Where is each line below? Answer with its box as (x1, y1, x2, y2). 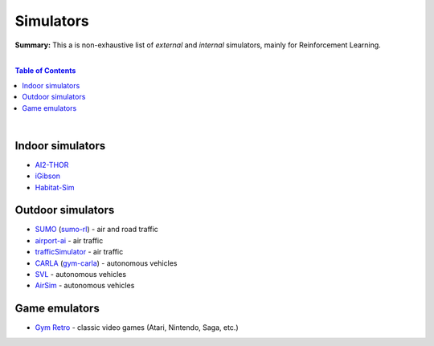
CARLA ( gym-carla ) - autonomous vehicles (35, 258, 178, 268)
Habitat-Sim (35, 182, 76, 192)
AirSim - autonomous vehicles (35, 281, 135, 291)
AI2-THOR (35, 160, 69, 169)
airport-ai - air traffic (35, 235, 104, 245)
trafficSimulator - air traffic (35, 247, 124, 257)
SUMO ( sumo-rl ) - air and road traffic (35, 225, 158, 234)
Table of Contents (14, 66, 76, 75)
